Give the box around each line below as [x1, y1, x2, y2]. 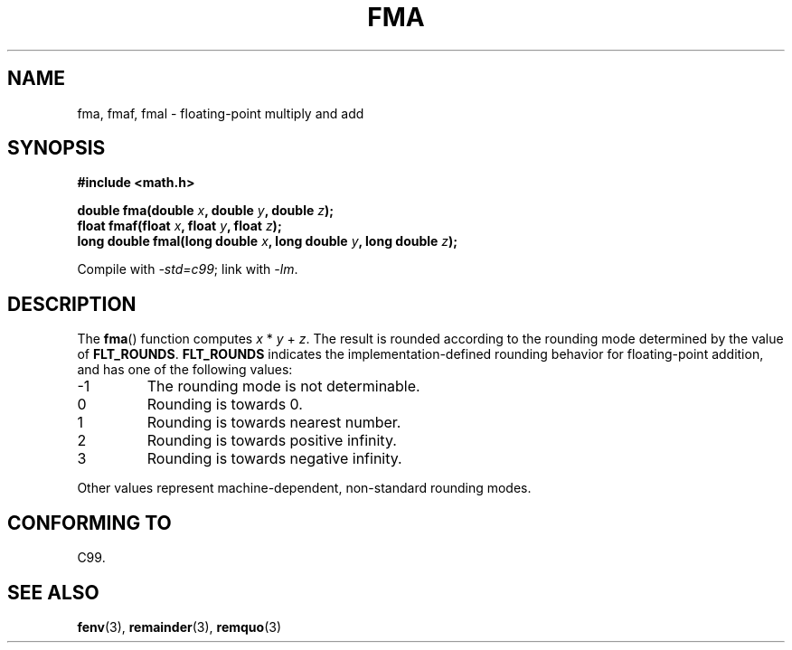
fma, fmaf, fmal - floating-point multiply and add [77, 105, 364, 121]
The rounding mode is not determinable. [146, 377, 420, 396]
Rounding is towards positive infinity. [146, 431, 397, 450]
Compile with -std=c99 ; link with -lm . [77, 261, 298, 278]
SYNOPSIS [7, 137, 106, 160]
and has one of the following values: [77, 362, 293, 378]
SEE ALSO [7, 580, 99, 604]
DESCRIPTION [7, 292, 137, 316]
